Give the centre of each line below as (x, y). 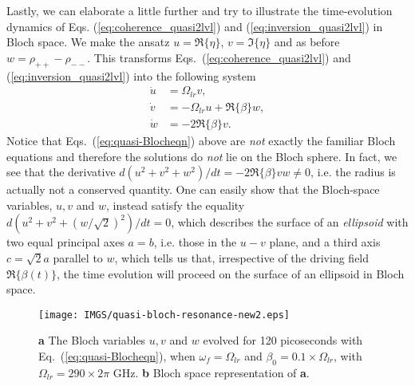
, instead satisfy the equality (175, 205)
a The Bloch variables (92, 340)
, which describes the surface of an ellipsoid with (290, 222)
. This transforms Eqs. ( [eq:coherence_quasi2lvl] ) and (219, 57)
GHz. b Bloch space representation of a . (211, 372)
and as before (307, 42)
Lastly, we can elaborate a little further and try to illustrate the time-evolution (200, 10)
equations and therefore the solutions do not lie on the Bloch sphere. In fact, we (202, 156)
